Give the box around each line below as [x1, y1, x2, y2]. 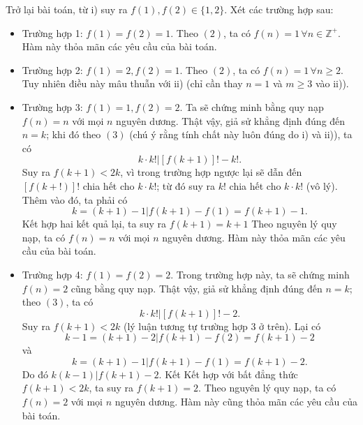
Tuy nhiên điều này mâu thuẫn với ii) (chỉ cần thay [22, 76, 243, 91]
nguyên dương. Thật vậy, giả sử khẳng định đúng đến [116, 113, 346, 128]
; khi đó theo [46, 127, 101, 142]
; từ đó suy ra [156, 178, 216, 193]
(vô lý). [306, 178, 338, 193]
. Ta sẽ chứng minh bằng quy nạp [179, 99, 324, 114]
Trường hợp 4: [22, 267, 83, 281]
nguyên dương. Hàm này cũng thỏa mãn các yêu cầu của [114, 394, 357, 409]
